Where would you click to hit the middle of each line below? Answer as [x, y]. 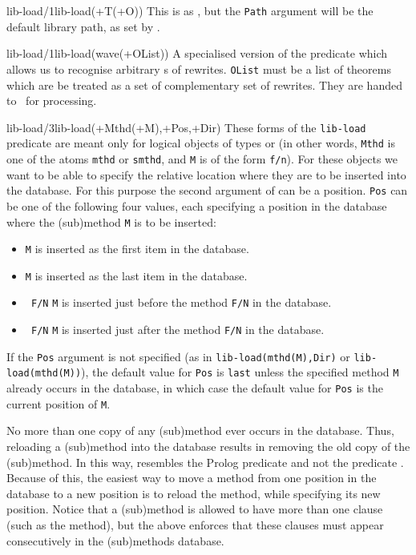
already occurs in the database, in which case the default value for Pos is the [195, 388]
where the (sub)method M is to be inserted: [111, 221]
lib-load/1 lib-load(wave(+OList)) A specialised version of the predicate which [197, 53]
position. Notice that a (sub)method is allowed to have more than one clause [195, 509]
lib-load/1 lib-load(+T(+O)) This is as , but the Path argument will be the [190, 10]
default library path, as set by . [83, 26]
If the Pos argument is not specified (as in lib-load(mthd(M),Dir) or [178, 356]
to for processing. [52, 101]
